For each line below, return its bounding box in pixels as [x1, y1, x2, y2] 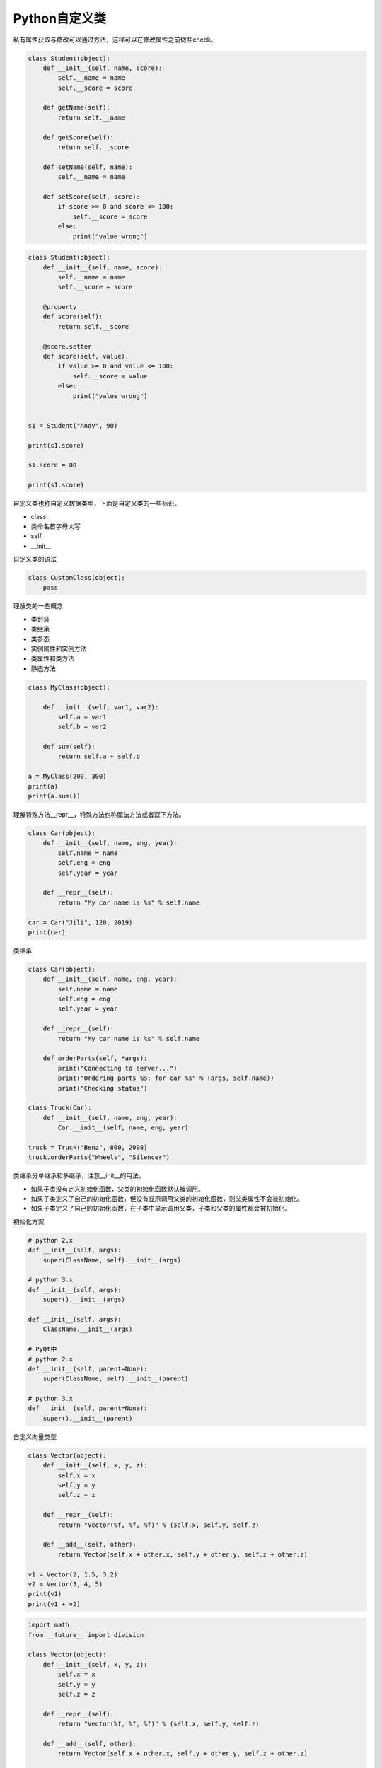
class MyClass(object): [28, 683, 111, 691]
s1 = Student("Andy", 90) [28, 421, 118, 429]
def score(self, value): [42, 352, 129, 361]
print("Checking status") [57, 1084, 148, 1092]
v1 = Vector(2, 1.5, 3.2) [28, 1570, 118, 1578]
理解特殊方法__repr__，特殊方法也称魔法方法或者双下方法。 [13, 810, 185, 819]
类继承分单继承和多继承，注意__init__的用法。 [13, 1171, 145, 1180]
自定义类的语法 [13, 555, 57, 564]
